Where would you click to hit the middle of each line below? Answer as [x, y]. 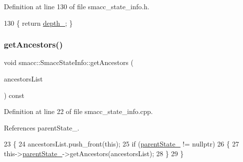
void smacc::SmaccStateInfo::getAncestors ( [69, 62]
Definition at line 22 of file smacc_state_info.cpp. [78, 111]
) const [14, 95]
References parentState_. [42, 127]
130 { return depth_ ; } [38, 23]
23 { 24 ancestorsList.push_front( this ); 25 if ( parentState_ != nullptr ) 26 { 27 [121, 144]
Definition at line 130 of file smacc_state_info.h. [77, 6]
